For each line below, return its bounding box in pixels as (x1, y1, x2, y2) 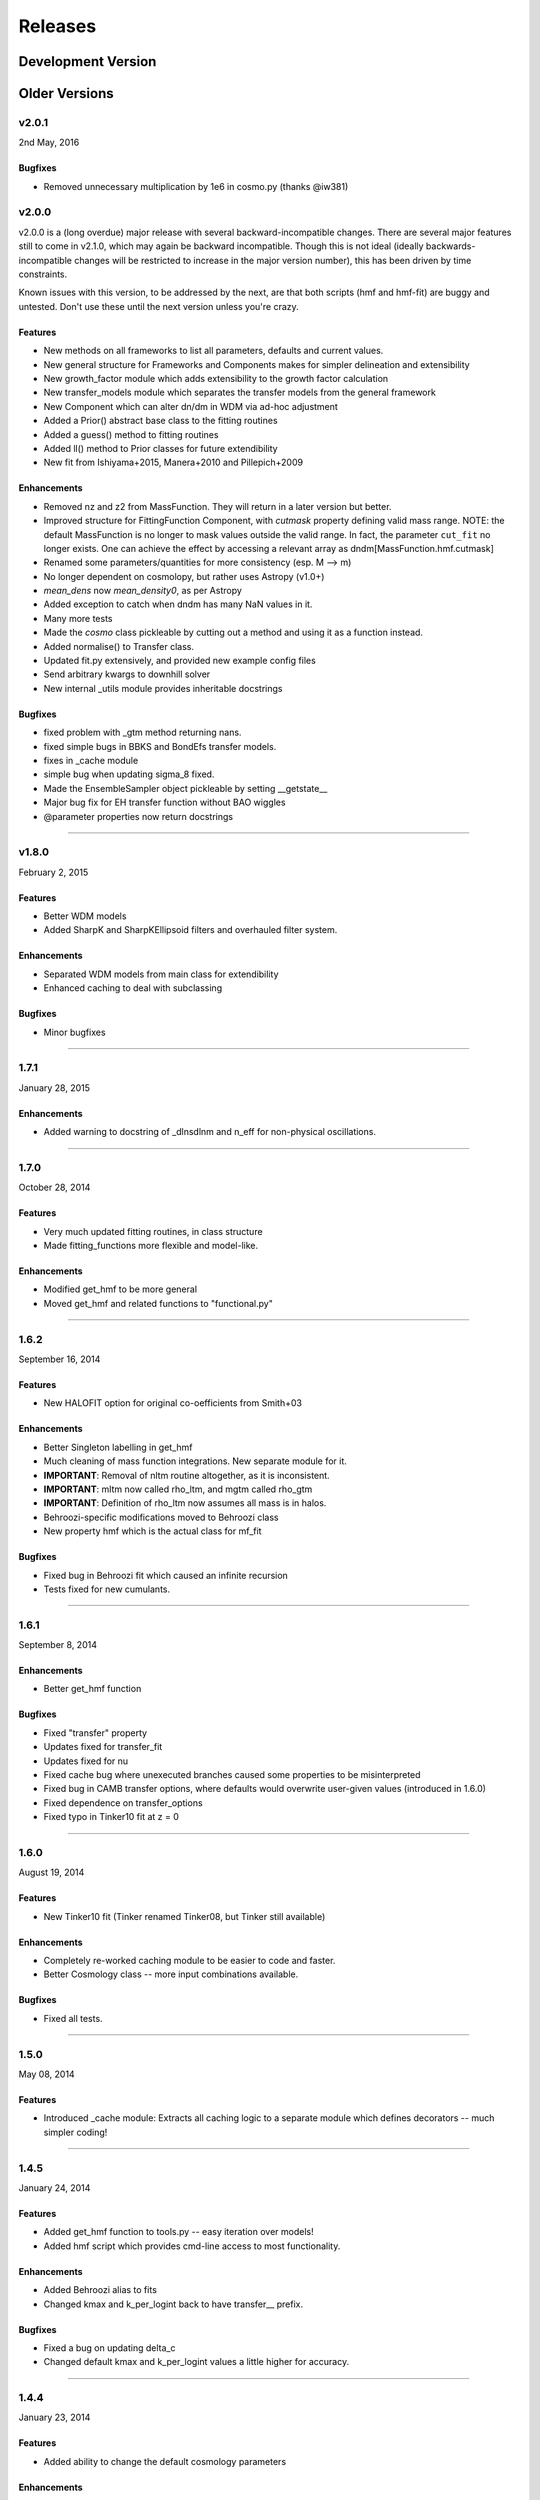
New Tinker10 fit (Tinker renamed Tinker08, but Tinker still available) (43, 1910, 326, 1922)
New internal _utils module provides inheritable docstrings (43, 682, 283, 694)
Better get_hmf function (43, 1683, 142, 1695)
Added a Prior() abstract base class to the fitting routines (43, 415, 279, 427)
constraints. (18, 268, 68, 280)
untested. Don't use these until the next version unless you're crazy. (18, 300, 299, 312)
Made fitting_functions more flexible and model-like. (43, 1240, 259, 1252)
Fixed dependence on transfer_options (43, 1796, 204, 1809)
